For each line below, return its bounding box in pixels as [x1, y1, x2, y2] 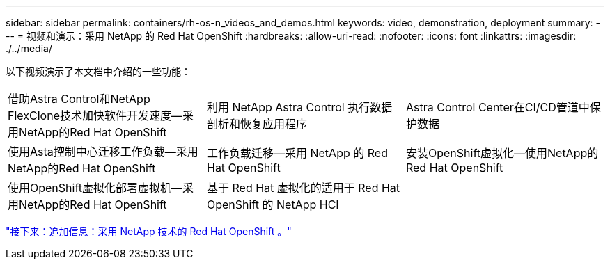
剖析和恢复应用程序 [206, 117, 307, 131]
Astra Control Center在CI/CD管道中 [405, 100, 590, 114]
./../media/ [6, 42, 52, 54]
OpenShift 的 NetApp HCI [206, 198, 339, 211]
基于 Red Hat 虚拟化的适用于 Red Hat [206, 181, 400, 195]
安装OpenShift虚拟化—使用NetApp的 [405, 146, 599, 160]
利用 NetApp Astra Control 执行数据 [206, 100, 393, 114]
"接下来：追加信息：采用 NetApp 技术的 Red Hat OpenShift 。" [6, 225, 292, 237]
